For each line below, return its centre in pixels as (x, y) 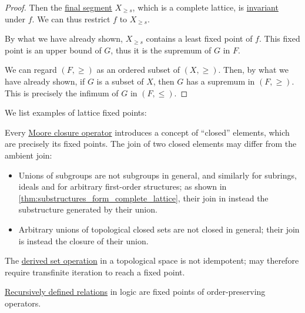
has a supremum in (220, 81)
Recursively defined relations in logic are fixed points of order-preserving (135, 292)
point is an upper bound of (53, 50)
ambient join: (29, 155)
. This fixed (279, 38)
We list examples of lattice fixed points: (76, 112)
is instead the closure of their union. (83, 240)
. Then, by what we (253, 70)
